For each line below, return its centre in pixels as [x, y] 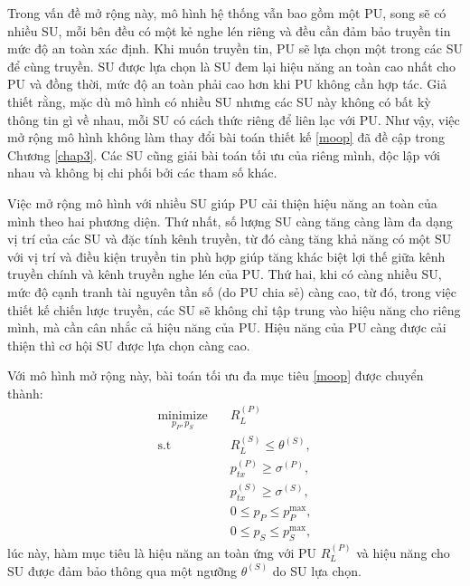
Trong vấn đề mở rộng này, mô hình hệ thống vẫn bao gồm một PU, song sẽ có [227, 13]
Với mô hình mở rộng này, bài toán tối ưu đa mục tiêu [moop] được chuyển [216, 375]
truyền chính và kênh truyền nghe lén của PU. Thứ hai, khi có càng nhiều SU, [225, 274]
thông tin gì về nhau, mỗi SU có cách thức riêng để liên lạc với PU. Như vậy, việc [234, 119]
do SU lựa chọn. [317, 570]
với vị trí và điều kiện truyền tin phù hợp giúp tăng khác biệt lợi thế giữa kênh [226, 256]
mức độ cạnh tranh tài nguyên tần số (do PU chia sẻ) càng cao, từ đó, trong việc [232, 291]
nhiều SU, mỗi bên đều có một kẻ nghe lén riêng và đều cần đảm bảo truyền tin [229, 30]
